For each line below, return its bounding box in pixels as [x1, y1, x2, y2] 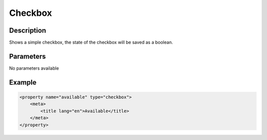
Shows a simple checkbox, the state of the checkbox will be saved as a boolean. [9, 40, 173, 46]
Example [9, 78, 37, 87]
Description [9, 26, 46, 35]
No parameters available [9, 65, 59, 71]
